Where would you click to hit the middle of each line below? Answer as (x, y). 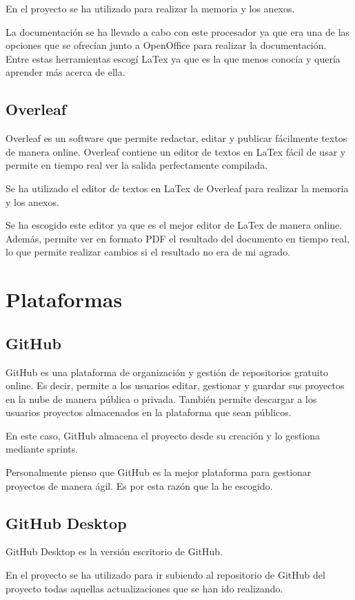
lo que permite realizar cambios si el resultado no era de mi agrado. (148, 252)
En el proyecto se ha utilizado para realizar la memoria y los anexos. (150, 8)
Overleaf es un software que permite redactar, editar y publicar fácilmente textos (176, 138)
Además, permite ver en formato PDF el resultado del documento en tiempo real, (178, 238)
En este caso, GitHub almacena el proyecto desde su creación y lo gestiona (163, 435)
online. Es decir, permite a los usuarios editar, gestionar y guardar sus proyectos (175, 385)
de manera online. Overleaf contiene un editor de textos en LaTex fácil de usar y (176, 151)
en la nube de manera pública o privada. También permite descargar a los (161, 399)
